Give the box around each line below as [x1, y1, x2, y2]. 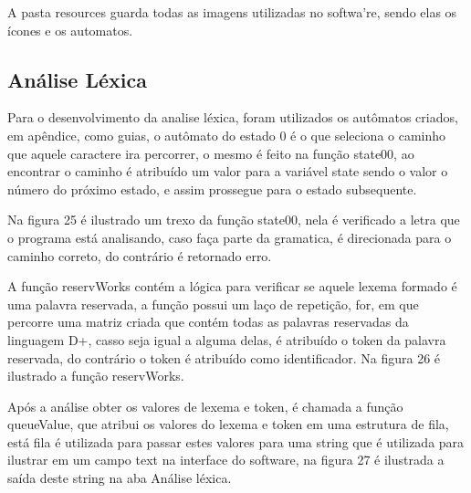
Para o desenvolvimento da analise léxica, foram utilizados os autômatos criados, [7, 108, 458, 127]
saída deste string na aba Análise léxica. [7, 468, 232, 488]
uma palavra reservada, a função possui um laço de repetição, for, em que [7, 294, 419, 313]
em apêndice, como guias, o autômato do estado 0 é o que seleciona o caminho [7, 125, 446, 144]
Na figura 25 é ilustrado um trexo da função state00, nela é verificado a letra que [7, 210, 460, 229]
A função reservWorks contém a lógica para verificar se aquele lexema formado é [7, 277, 457, 296]
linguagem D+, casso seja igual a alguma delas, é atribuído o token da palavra [7, 330, 446, 349]
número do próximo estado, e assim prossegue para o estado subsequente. [7, 179, 417, 198]
